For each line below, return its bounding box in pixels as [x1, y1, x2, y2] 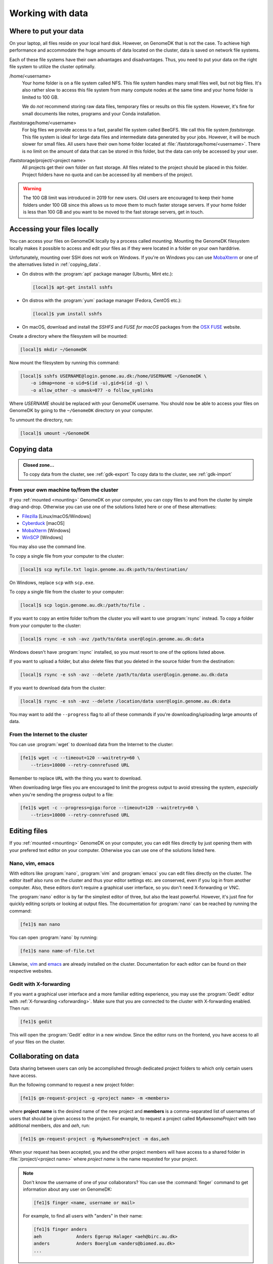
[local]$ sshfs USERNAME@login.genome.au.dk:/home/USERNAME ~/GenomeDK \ [20, 373, 207, 379]
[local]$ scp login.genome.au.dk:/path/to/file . [20, 602, 146, 608]
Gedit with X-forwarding [9, 980, 71, 987]
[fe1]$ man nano [20, 921, 61, 927]
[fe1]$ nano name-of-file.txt [20, 948, 95, 954]
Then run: [9, 1005, 30, 1011]
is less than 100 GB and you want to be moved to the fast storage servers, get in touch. [23, 209, 204, 215]
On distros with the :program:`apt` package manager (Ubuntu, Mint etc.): [22, 270, 173, 277]
